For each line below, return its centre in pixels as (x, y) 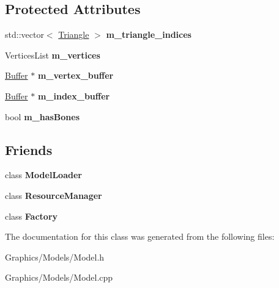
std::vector (24, 34)
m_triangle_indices (149, 34)
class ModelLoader (43, 175)
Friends (29, 149)
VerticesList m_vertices (53, 55)
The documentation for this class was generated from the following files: (140, 236)
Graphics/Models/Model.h (55, 257)
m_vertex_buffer (76, 75)
